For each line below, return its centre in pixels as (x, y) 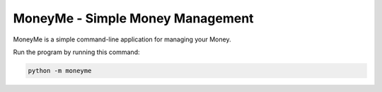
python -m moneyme (60, 71)
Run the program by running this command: (76, 52)
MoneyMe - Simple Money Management (133, 18)
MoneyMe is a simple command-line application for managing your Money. (122, 39)
